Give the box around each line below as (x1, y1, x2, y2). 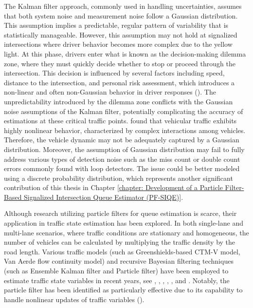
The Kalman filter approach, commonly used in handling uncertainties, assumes (4, 1, 242, 11)
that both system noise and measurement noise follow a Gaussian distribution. (4, 10, 238, 20)
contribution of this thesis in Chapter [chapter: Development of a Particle (4, 182, 223, 192)
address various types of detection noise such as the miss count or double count (4, 154, 240, 164)
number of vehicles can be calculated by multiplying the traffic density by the (4, 237, 235, 247)
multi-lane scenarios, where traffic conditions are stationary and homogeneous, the (4, 227, 249, 237)
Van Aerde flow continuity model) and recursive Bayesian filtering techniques (4, 256, 234, 266)
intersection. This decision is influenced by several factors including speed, (4, 68, 225, 78)
